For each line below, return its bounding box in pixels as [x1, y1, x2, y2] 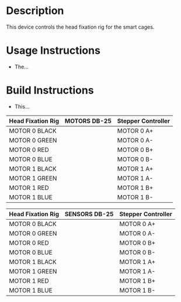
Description [6, 4, 64, 18]
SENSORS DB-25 [64, 210, 114, 218]
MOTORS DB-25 [64, 117, 112, 125]
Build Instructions [6, 84, 95, 97]
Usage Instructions [6, 44, 101, 57]
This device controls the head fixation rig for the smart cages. [6, 23, 155, 30]
